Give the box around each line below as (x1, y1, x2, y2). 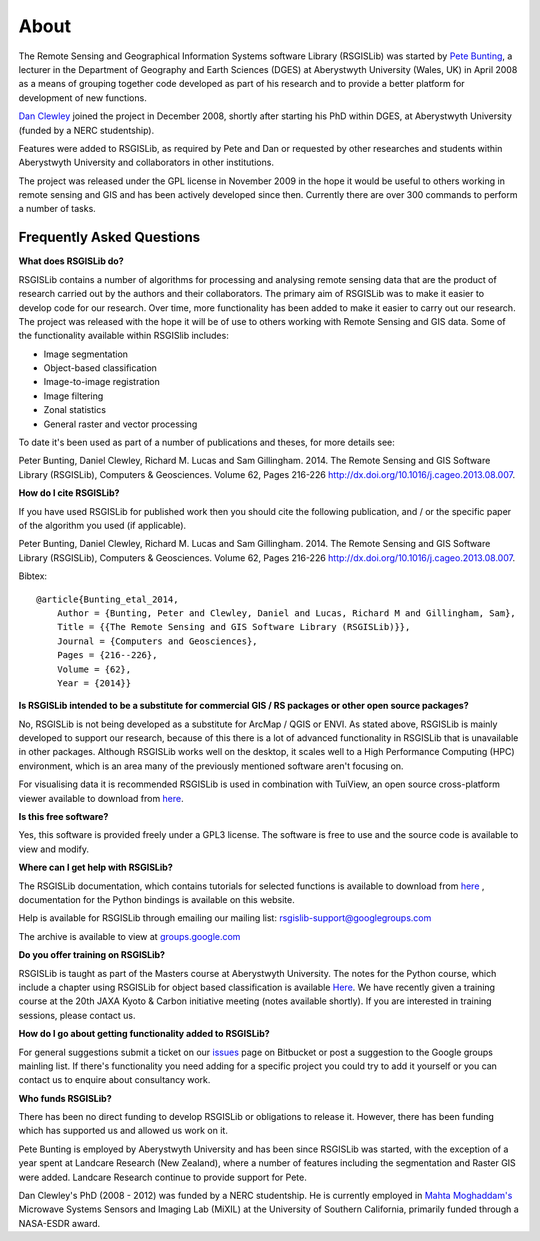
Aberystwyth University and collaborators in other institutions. (18, 156, 275, 169)
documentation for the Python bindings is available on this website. (18, 893, 295, 905)
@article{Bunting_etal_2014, (36, 593, 179, 605)
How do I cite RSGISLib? (18, 487, 120, 499)
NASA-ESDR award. (18, 1217, 101, 1229)
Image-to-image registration (43, 376, 160, 388)
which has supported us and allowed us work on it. (18, 1125, 229, 1137)
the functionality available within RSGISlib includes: (18, 330, 229, 342)
